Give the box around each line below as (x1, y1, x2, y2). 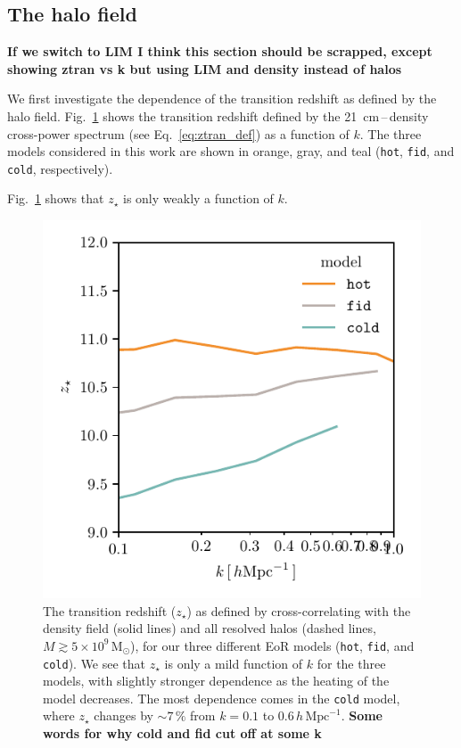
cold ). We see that (43, 653, 146, 672)
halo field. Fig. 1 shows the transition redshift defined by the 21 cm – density (7, 106, 429, 125)
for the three (317, 653, 386, 672)
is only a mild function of (164, 653, 303, 672)
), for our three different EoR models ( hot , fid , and (130, 636, 415, 654)
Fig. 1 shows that (7, 189, 104, 208)
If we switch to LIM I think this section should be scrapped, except (7, 42, 432, 61)
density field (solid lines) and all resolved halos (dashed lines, (43, 619, 376, 637)
